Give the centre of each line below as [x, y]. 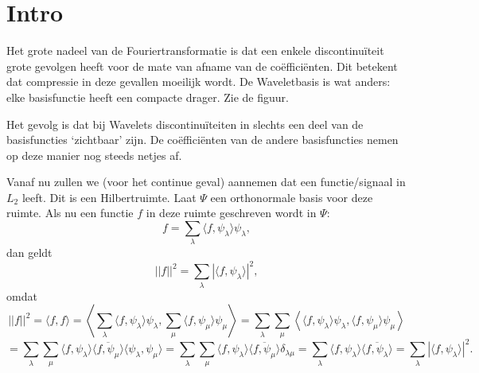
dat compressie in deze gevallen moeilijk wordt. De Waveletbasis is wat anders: [199, 82]
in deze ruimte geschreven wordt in [231, 213]
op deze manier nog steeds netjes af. [94, 155]
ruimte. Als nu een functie [70, 213]
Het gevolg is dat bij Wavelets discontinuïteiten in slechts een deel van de [185, 124]
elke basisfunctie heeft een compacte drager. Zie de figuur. [148, 97]
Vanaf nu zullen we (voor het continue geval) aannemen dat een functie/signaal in [206, 182]
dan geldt [29, 253]
